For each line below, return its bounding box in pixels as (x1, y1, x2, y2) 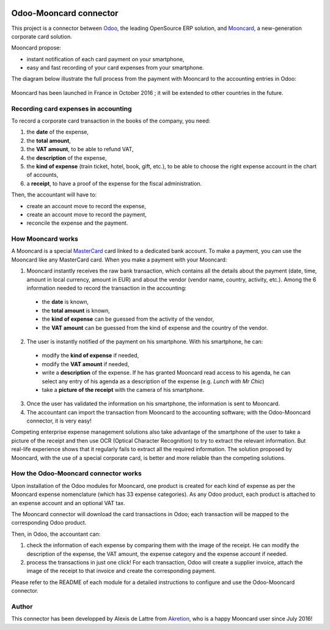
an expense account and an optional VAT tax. (11, 499, 125, 506)
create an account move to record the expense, (26, 202, 147, 209)
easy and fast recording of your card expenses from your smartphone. (26, 64, 204, 72)
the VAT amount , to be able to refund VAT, (26, 146, 134, 153)
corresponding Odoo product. (11, 519, 87, 527)
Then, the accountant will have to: (11, 191, 97, 198)
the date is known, (42, 298, 89, 306)
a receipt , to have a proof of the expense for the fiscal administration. (26, 179, 202, 187)
